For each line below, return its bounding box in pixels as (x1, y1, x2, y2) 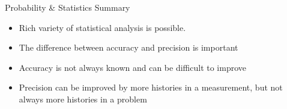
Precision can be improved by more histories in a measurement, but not (19, 81, 283, 94)
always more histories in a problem (19, 92, 147, 105)
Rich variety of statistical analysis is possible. (19, 21, 186, 33)
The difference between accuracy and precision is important (19, 41, 238, 54)
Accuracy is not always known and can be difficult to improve (19, 61, 247, 73)
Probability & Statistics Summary (5, 1, 130, 13)
